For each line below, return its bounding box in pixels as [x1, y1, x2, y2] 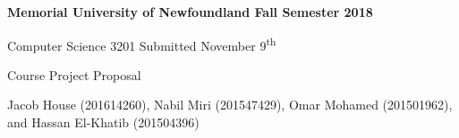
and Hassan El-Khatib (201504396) [7, 113, 200, 132]
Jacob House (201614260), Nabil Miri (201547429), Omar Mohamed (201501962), [7, 95, 453, 114]
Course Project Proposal [7, 65, 141, 84]
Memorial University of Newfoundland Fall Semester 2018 [7, 3, 373, 20]
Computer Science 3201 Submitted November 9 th [7, 33, 276, 54]
